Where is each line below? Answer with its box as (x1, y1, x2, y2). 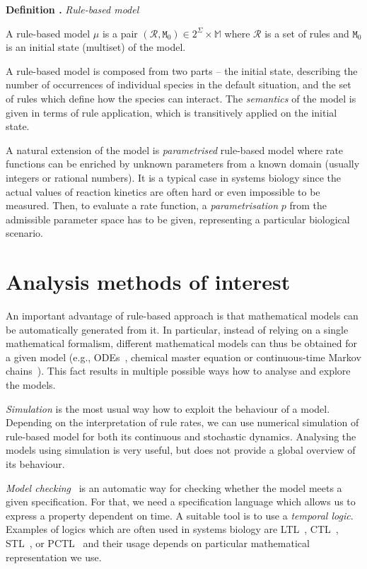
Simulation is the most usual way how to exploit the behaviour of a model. (6, 401, 330, 416)
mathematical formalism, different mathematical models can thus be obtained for (6, 336, 357, 351)
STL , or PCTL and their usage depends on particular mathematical (6, 535, 310, 550)
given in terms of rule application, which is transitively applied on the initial (6, 105, 337, 119)
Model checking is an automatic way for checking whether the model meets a (6, 480, 342, 495)
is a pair (102, 25, 138, 40)
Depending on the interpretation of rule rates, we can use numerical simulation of (6, 415, 359, 430)
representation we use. (6, 549, 102, 564)
